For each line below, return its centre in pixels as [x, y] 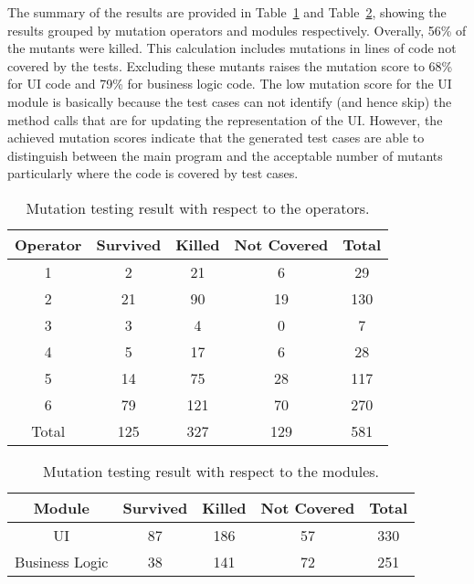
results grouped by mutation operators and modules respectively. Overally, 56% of [237, 30]
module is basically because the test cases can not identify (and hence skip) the [230, 101]
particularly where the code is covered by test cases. [153, 173]
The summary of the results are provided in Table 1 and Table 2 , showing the [227, 12]
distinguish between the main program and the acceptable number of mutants [225, 155]
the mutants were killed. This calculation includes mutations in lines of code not [232, 48]
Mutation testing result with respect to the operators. [198, 207]
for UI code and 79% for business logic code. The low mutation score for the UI [230, 84]
